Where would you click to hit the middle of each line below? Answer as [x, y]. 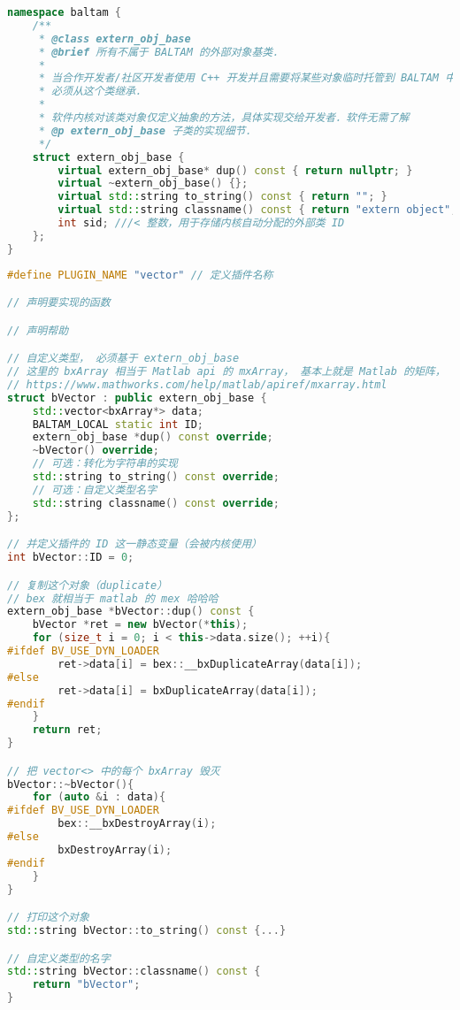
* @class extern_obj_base [115, 38]
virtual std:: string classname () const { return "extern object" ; [257, 210]
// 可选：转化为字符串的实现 [105, 464]
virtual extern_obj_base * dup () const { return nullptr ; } [235, 170]
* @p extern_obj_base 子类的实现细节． [147, 130]
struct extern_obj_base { [108, 157]
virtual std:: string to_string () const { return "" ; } [222, 197]
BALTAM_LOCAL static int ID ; [118, 424]
